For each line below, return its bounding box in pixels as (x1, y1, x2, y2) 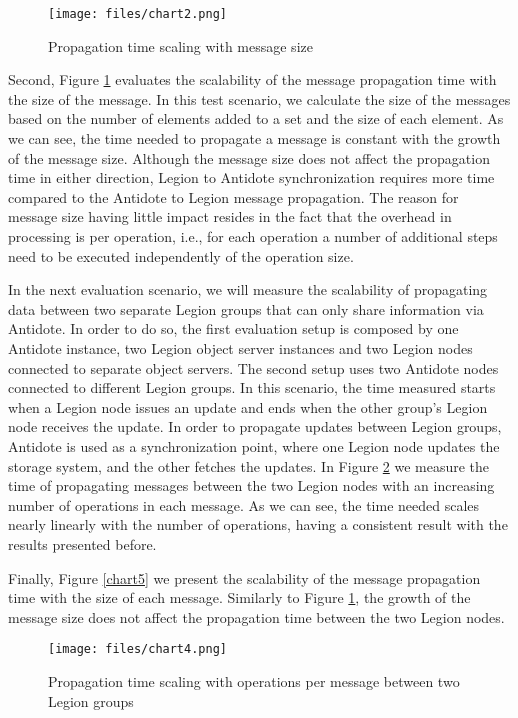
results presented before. (8, 533, 157, 554)
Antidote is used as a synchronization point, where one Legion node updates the (8, 435, 500, 456)
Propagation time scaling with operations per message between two (48, 670, 460, 691)
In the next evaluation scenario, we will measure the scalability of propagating (8, 279, 488, 300)
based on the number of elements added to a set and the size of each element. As (8, 108, 504, 129)
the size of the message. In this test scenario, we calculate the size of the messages (8, 88, 511, 109)
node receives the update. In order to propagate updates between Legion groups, (8, 416, 502, 437)
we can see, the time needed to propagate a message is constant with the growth (8, 128, 501, 149)
